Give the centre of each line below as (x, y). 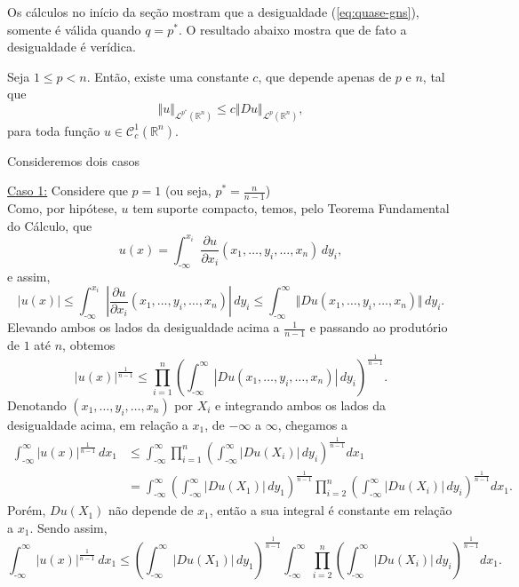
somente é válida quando (74, 29)
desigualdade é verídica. (72, 47)
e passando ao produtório (379, 327)
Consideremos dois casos (73, 160)
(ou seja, (188, 190)
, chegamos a (312, 424)
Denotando (37, 405)
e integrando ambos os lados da (301, 405)
